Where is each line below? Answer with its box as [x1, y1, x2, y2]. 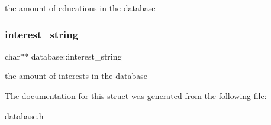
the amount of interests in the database [5, 70, 147, 82]
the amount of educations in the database [5, 2, 156, 14]
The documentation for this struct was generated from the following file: [5, 90, 267, 101]
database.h [5, 109, 44, 121]
